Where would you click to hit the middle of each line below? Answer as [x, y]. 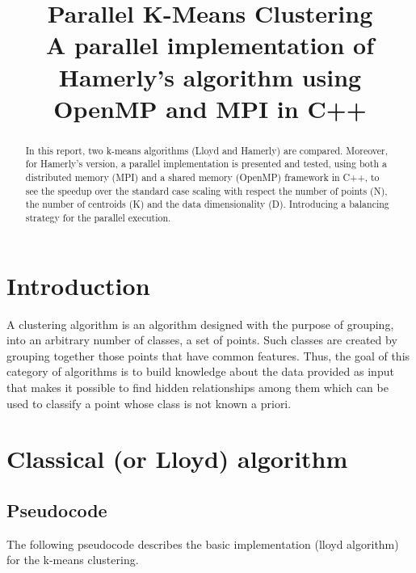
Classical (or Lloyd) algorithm [177, 459]
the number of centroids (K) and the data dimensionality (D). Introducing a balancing [207, 204]
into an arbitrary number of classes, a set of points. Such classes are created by [202, 340]
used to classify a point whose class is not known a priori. [149, 403]
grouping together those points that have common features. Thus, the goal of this [208, 355]
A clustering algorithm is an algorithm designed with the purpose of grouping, [200, 324]
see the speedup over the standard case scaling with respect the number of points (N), [206, 190]
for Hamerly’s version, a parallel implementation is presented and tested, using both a [206, 164]
